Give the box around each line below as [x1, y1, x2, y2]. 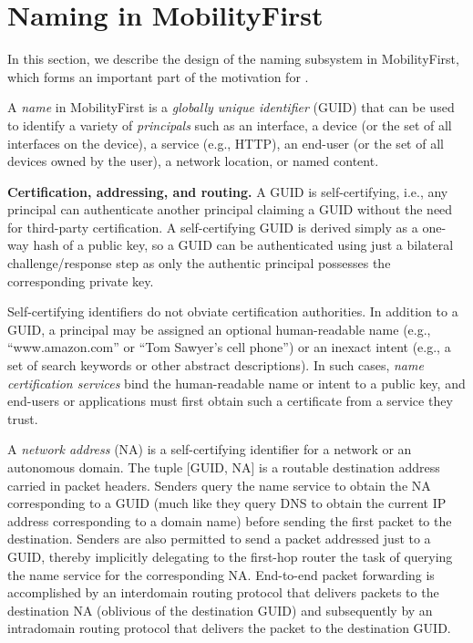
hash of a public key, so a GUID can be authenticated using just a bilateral [33, 235, 454, 254]
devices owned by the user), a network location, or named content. [7, 151, 379, 171]
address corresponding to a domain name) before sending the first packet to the [7, 511, 452, 530]
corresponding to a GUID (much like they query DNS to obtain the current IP [7, 493, 447, 513]
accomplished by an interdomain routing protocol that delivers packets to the [7, 583, 439, 602]
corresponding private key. [7, 271, 154, 290]
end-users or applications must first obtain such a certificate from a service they [7, 391, 453, 410]
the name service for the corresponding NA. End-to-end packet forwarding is [7, 565, 435, 584]
